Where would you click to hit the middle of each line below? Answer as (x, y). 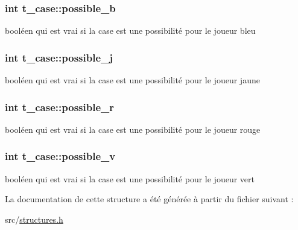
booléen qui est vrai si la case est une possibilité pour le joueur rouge (133, 129)
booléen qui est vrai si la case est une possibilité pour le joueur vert (130, 178)
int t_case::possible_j (59, 57)
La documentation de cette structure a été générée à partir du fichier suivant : (149, 199)
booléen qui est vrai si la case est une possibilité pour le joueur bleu (130, 30)
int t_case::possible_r (59, 107)
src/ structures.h (34, 219)
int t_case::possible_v (60, 156)
